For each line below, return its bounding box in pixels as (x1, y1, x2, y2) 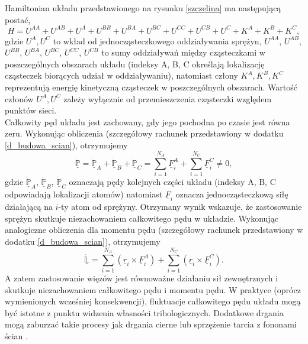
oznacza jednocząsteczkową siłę (175, 188, 288, 200)
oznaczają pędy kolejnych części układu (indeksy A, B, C (69, 176, 276, 188)
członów (5, 92, 34, 105)
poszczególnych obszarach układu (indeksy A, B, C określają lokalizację (5, 57, 265, 70)
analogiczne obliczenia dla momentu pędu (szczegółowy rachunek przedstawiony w (5, 223, 303, 236)
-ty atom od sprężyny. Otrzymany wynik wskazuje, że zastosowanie (58, 200, 302, 213)
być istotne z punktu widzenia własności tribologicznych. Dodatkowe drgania (5, 306, 284, 319)
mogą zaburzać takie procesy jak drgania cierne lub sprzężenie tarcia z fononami (5, 318, 297, 330)
